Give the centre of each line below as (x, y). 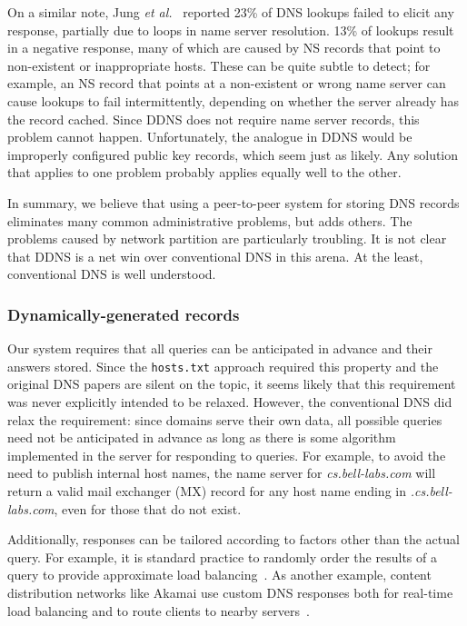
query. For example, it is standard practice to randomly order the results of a (222, 556)
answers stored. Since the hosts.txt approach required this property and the (223, 366)
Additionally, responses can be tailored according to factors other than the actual (233, 539)
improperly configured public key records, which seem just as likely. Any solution (233, 154)
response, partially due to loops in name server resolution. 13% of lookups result (231, 30)
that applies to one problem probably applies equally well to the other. (204, 172)
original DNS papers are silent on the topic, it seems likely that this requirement (232, 384)
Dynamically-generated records (124, 314)
